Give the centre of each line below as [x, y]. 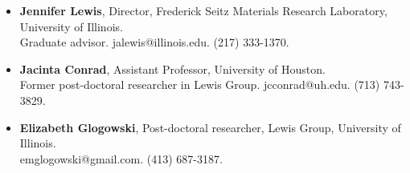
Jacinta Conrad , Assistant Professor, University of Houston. [172, 68]
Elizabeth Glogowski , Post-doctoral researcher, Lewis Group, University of [210, 127]
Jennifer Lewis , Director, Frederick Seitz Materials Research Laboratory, [203, 10]
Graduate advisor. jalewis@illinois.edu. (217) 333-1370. [154, 42]
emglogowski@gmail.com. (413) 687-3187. [121, 158]
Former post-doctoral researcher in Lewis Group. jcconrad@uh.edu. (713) [200, 84]
